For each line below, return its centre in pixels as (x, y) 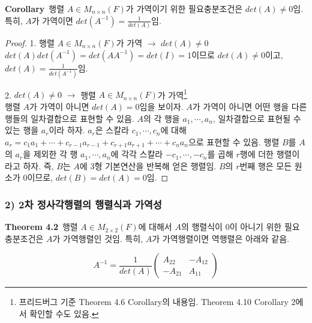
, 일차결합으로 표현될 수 (257, 118)
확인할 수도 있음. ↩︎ (64, 314)
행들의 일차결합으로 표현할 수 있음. (70, 118)
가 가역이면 (52, 20)
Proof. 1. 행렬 (30, 42)
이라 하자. (67, 130)
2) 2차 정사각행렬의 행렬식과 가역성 (83, 204)
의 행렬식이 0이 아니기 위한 (231, 227)
